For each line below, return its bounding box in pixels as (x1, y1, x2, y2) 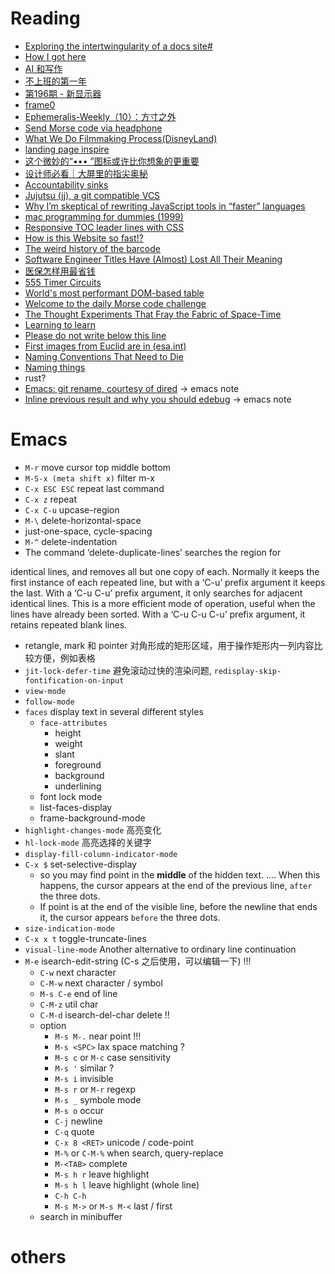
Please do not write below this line (24, 329, 167, 341)
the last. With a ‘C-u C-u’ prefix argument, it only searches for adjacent (10, 587, 303, 599)
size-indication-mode (24, 923, 115, 934)
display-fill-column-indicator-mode (24, 849, 178, 859)
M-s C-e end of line (39, 987, 118, 999)
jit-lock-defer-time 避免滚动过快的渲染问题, (24, 664, 212, 676)
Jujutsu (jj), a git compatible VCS (24, 189, 161, 201)
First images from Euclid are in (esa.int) (24, 340, 187, 352)
